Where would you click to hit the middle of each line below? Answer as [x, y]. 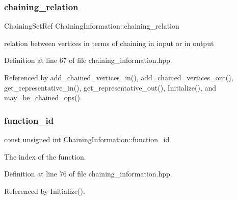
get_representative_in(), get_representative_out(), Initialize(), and [110, 87]
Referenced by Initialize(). [45, 191]
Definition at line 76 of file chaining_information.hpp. [88, 174]
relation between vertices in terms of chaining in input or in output [109, 43]
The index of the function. [45, 156]
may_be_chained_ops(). [43, 97]
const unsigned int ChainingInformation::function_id [87, 139]
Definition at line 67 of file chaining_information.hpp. [88, 60]
